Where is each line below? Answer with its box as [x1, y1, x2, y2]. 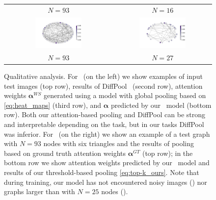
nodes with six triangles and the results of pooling [43, 138, 194, 149]
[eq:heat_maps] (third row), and [4, 100, 102, 110]
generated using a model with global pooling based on [43, 90, 206, 100]
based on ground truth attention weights [4, 148, 126, 158]
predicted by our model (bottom [110, 100, 212, 110]
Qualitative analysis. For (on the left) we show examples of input [4, 71, 203, 81]
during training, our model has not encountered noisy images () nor [4, 176, 207, 187]
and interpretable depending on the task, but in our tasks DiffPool [4, 119, 204, 129]
